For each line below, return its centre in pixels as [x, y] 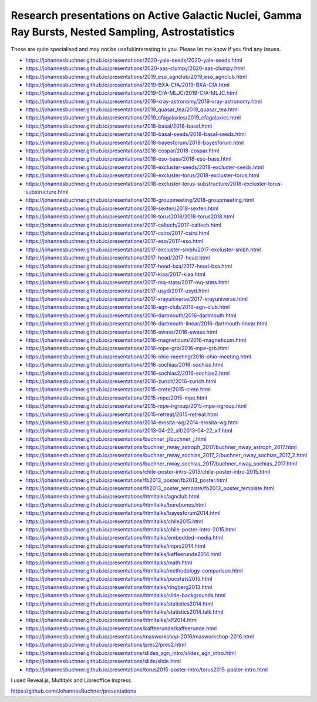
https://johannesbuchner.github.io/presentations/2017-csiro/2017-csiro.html [117, 233]
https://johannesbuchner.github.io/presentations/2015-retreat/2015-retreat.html [122, 414]
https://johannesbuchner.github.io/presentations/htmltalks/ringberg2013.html [119, 587]
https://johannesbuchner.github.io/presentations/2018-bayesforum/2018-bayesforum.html [135, 142]
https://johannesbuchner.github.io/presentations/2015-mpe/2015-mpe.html [117, 398]
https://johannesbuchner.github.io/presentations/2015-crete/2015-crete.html [118, 390]
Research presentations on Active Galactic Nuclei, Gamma [156, 15]
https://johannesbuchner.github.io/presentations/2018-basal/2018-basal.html [119, 126]
